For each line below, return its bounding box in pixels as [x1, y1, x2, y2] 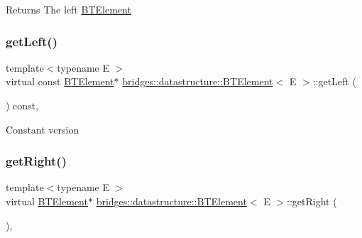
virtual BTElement [6, 194, 88, 208]
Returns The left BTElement [6, 2, 131, 16]
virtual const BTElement [6, 74, 114, 89]
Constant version [6, 121, 79, 136]
